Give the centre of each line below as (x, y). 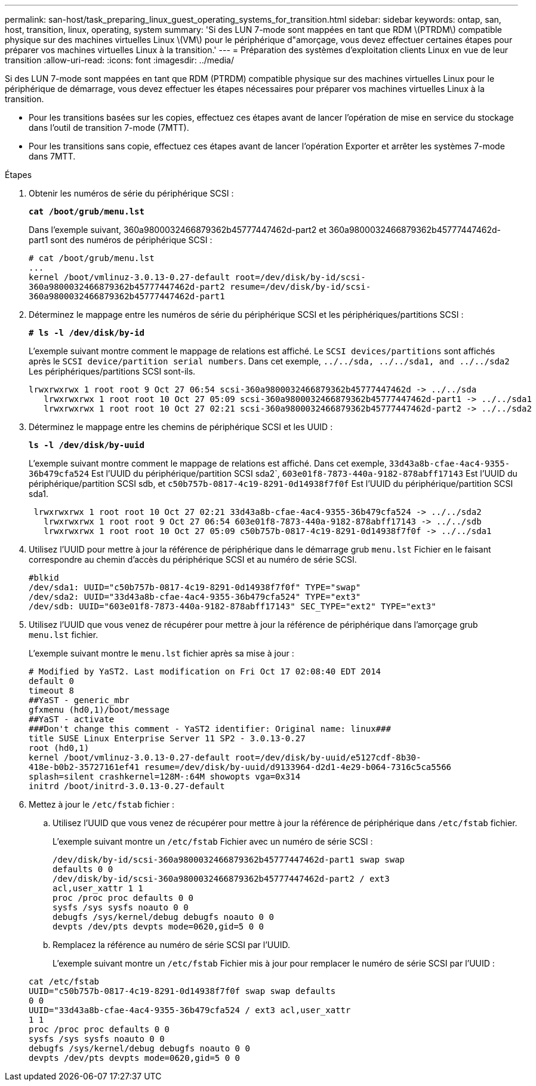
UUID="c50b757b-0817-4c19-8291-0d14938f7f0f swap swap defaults (182, 991)
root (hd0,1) (59, 748)
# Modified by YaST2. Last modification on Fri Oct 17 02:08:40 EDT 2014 (205, 671)
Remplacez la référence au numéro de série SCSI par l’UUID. (171, 945)
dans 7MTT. (52, 156)
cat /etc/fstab (64, 981)
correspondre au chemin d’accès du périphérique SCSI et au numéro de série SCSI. (193, 559)
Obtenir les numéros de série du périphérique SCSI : (131, 193)
